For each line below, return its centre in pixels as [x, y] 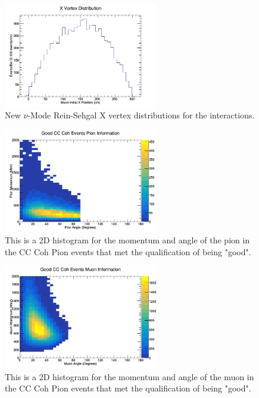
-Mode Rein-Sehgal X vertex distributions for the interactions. [141, 115]
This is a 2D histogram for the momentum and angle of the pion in [127, 240]
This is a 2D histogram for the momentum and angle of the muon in [129, 376]
